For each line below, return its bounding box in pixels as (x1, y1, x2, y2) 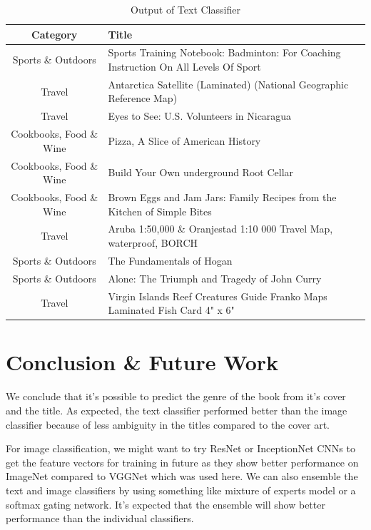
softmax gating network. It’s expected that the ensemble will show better (6, 496, 325, 511)
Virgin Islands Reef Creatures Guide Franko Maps (108, 288, 327, 303)
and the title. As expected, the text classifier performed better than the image (6, 403, 347, 417)
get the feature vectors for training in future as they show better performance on (6, 454, 359, 469)
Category (31, 26, 78, 41)
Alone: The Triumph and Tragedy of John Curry (108, 270, 322, 285)
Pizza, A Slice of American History (108, 133, 261, 148)
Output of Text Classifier (131, 2, 240, 16)
